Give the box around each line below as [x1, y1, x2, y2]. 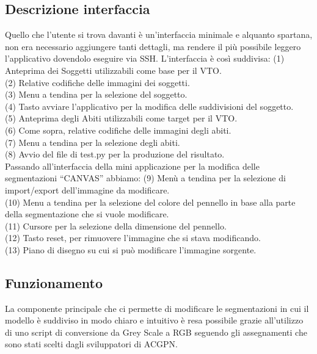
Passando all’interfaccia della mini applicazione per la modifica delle [5, 159, 260, 172]
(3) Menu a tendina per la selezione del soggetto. [5, 88, 188, 101]
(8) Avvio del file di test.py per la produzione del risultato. [5, 148, 225, 161]
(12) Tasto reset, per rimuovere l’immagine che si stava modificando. [5, 231, 261, 244]
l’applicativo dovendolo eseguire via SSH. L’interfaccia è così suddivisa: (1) [5, 52, 285, 65]
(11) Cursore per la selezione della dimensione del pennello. [5, 219, 227, 232]
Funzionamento [5, 273, 103, 292]
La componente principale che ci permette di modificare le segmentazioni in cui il [5, 302, 309, 314]
